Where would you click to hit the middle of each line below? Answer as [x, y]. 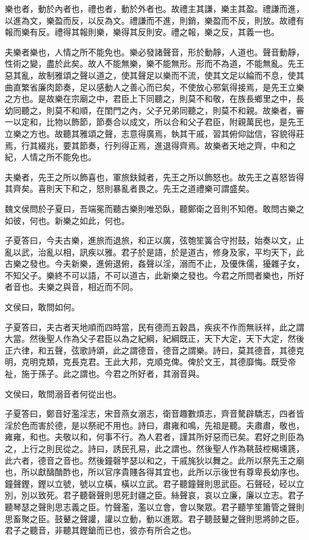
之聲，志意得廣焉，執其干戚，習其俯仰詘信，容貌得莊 [200, 133]
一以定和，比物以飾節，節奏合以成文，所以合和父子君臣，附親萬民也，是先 [150, 122]
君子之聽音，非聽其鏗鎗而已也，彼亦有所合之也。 [100, 530]
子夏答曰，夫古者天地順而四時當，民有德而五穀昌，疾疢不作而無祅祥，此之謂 [154, 327]
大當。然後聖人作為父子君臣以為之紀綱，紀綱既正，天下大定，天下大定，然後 [154, 338]
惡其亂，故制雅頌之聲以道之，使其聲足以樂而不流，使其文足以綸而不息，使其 [154, 75]
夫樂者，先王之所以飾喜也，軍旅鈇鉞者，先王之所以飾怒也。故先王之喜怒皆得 [154, 177]
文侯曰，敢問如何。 [42, 307]
